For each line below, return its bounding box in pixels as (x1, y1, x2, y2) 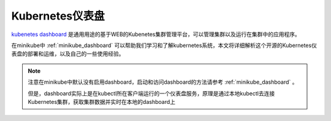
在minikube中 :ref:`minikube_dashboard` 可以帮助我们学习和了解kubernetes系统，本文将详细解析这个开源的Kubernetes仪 (11, 42, 317, 49)
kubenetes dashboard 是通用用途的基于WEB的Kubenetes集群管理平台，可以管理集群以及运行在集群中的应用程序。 (11, 31, 300, 38)
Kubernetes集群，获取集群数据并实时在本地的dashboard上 (28, 98, 176, 105)
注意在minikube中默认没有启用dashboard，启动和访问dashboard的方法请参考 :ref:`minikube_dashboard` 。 (28, 78, 298, 86)
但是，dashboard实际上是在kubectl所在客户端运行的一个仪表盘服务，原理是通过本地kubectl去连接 (28, 89, 275, 97)
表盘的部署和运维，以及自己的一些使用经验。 (11, 50, 124, 57)
